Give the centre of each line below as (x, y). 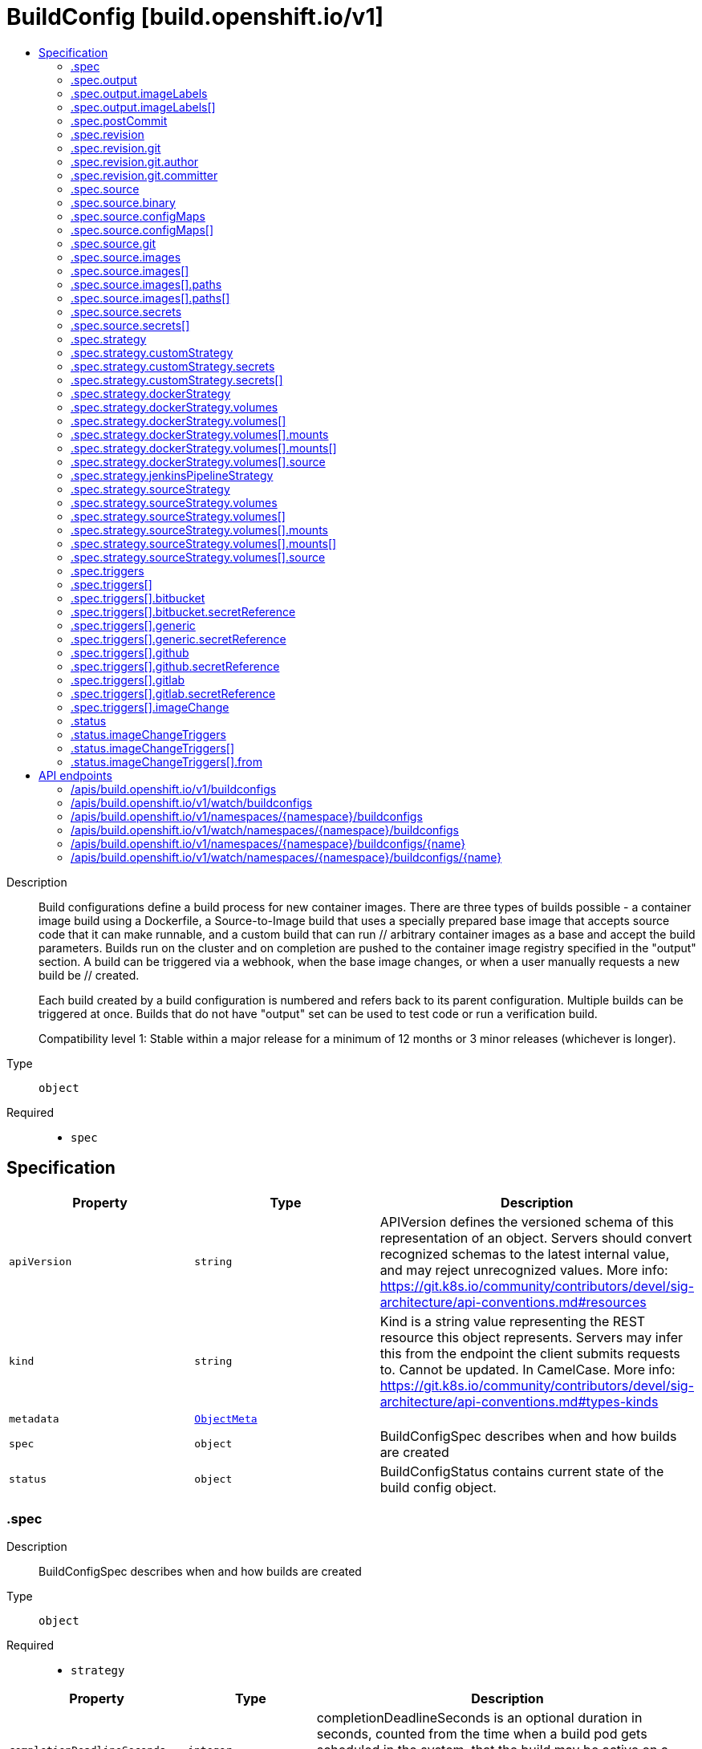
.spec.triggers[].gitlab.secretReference (173, 693)
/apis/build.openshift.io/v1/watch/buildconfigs (192, 802)
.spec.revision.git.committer (144, 175)
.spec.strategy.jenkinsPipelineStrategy (172, 475)
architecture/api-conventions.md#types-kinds (519, 1401)
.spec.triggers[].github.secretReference (175, 666)
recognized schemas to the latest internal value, (525, 1254)
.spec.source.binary (123, 202)
